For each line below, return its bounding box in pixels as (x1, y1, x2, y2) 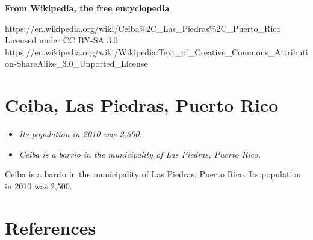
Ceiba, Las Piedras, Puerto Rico (5, 93, 279, 117)
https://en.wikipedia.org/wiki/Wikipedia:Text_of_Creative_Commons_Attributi (5, 45, 308, 58)
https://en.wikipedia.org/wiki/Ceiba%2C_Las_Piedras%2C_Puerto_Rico (5, 22, 281, 34)
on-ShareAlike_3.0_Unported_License (5, 57, 148, 70)
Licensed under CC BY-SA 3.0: (5, 34, 120, 46)
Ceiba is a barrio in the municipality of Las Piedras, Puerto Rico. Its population (5, 168, 302, 180)
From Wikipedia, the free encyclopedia (5, 2, 170, 14)
